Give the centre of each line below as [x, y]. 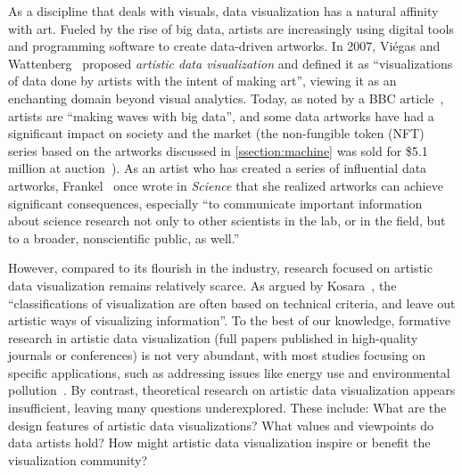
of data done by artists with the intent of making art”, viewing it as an [202, 81]
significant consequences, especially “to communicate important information [215, 203]
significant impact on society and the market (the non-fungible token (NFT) [216, 133]
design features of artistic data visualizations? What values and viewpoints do [221, 425]
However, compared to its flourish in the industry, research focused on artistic [220, 268]
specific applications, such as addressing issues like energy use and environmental [229, 372]
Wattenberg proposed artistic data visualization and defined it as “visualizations [231, 63]
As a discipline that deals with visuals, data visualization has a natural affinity [223, 11]
